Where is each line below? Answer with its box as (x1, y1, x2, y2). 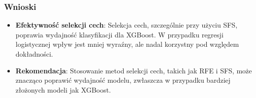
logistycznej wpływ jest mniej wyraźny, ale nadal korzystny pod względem (15, 39, 239, 49)
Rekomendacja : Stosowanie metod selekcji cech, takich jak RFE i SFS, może (15, 65, 252, 75)
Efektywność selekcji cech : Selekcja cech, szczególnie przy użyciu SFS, (15, 20, 238, 30)
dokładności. (15, 49, 53, 59)
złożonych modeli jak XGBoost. (15, 84, 111, 95)
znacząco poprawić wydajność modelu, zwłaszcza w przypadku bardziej (15, 75, 231, 85)
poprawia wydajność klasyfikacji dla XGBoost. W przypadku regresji (15, 29, 224, 39)
